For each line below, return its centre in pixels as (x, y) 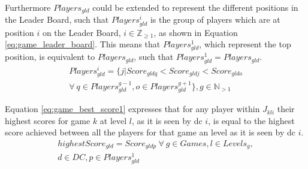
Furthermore (28, 7)
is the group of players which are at (215, 19)
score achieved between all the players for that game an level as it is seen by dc (150, 132)
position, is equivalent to (50, 57)
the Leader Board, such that (57, 19)
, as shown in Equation (196, 32)
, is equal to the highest (251, 120)
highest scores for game (48, 120)
